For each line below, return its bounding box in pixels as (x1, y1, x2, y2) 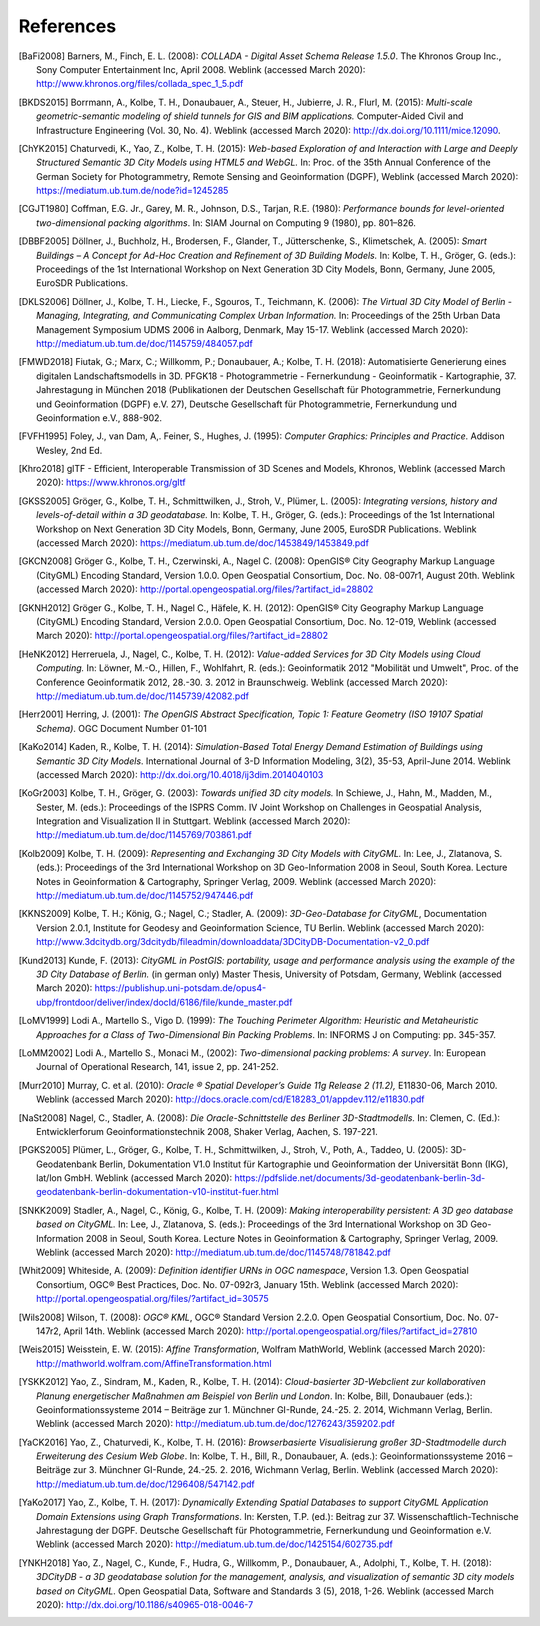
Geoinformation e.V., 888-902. (36, 411, 163, 424)
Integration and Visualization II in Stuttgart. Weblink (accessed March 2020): (36, 815, 351, 827)
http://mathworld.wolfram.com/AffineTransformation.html (36, 1357, 272, 1369)
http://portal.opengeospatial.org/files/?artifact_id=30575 (36, 1293, 269, 1305)
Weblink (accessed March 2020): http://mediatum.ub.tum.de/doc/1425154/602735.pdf (36, 1538, 394, 1550)
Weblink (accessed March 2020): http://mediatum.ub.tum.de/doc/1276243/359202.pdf (36, 1418, 395, 1430)
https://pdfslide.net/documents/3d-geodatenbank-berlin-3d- (234, 1172, 486, 1184)
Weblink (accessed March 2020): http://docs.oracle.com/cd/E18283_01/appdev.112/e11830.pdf (36, 1093, 425, 1105)
